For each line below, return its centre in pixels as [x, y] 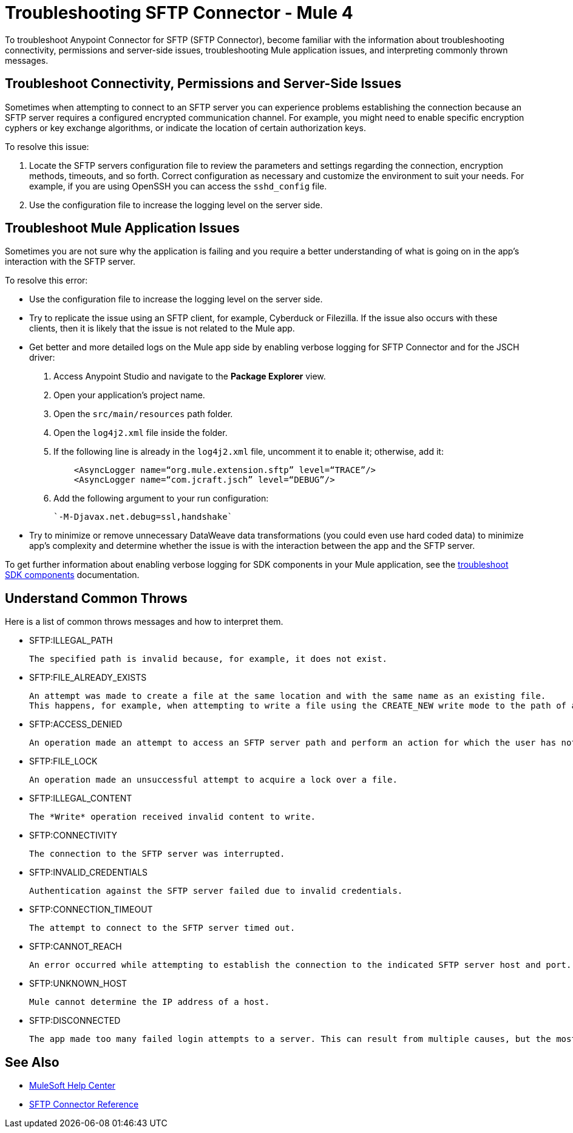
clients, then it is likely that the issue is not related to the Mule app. [162, 328]
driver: [42, 358]
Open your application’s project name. [129, 395]
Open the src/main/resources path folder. [143, 414]
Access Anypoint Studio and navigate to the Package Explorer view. [190, 376]
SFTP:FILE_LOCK [63, 761]
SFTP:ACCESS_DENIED [76, 724]
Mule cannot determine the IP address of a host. [150, 1002]
